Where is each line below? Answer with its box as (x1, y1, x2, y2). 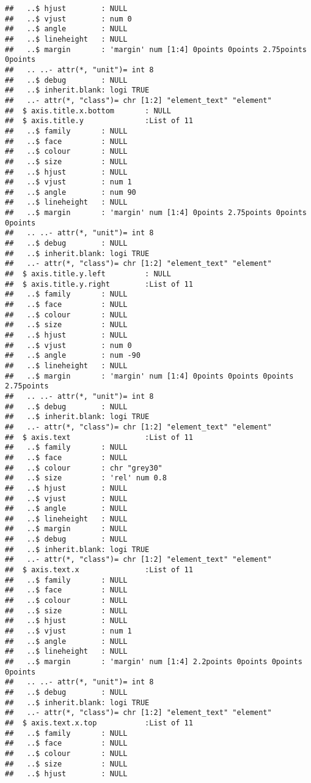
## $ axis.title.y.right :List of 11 (5, 279, 193, 289)
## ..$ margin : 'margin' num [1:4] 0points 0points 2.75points (5, 45, 307, 54)
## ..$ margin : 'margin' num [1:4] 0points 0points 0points (5, 371, 294, 380)
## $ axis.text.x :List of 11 (5, 565, 193, 575)
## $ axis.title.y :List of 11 (5, 116, 193, 126)
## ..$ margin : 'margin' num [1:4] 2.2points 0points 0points (5, 657, 302, 666)
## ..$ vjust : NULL (5, 494, 128, 503)
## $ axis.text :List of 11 (5, 433, 193, 442)
